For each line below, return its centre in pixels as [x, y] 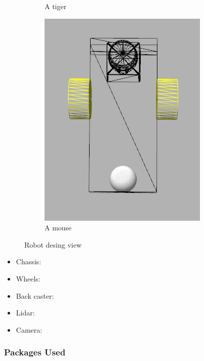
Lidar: [25, 313]
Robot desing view [53, 244]
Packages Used [35, 352]
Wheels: [28, 278]
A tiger [56, 6]
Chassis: [29, 262]
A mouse [58, 228]
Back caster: [35, 295]
